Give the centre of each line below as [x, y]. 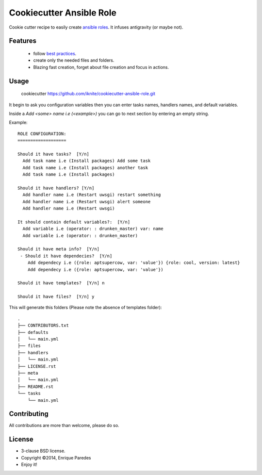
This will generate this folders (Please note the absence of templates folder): [85, 308]
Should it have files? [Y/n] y [56, 297]
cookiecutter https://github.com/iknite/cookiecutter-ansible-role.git [88, 94]
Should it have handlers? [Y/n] [56, 188]
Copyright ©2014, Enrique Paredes [56, 458]
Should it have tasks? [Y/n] [54, 154]
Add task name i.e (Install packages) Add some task [87, 161]
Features [23, 41]
